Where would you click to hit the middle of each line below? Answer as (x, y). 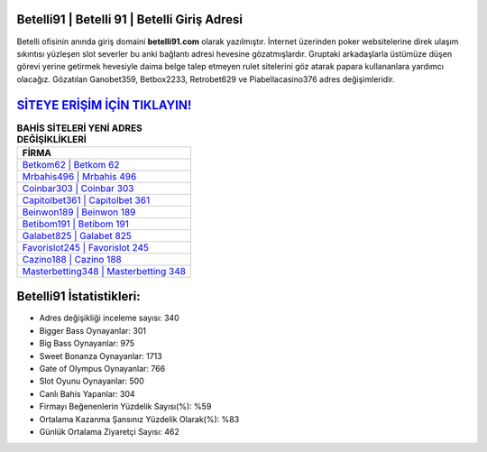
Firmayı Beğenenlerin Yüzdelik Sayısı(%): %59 (125, 407)
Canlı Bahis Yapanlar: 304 (87, 393)
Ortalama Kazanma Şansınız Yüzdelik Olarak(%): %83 (139, 419)
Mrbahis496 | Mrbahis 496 (79, 176)
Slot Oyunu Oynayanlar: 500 (92, 381)
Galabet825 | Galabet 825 (77, 235)
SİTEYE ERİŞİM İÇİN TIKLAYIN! (104, 105)
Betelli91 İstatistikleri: (79, 296)
